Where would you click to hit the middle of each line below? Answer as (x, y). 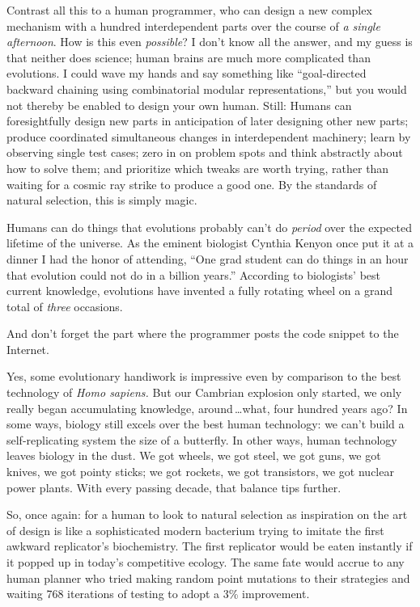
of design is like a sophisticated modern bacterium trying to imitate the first (195, 530)
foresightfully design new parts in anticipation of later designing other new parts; (208, 121)
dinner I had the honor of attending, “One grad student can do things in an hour (208, 258)
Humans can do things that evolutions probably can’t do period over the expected (209, 227)
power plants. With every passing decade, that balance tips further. (174, 487)
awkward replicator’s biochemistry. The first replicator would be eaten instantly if (210, 546)
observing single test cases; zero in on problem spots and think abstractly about (205, 152)
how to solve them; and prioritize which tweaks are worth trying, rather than (198, 168)
